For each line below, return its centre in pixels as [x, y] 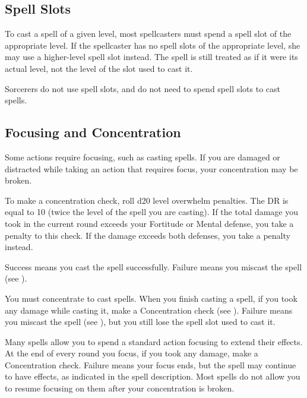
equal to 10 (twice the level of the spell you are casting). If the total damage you [152, 212]
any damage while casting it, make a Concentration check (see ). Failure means [149, 310]
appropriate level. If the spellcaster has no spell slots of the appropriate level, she [153, 45]
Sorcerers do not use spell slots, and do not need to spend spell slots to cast [143, 88]
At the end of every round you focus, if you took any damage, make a [132, 353]
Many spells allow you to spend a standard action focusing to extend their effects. [154, 341]
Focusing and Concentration [93, 132]
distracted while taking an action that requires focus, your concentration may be [151, 168]
